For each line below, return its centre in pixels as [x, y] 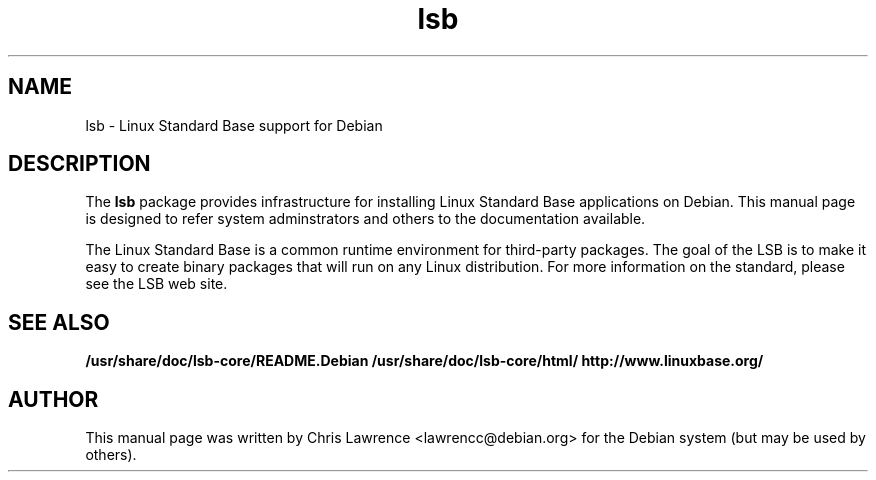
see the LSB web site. [156, 284]
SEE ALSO [59, 322]
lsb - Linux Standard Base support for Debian [234, 125]
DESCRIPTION [79, 164]
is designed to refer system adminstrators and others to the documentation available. [365, 219]
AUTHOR [53, 399]
